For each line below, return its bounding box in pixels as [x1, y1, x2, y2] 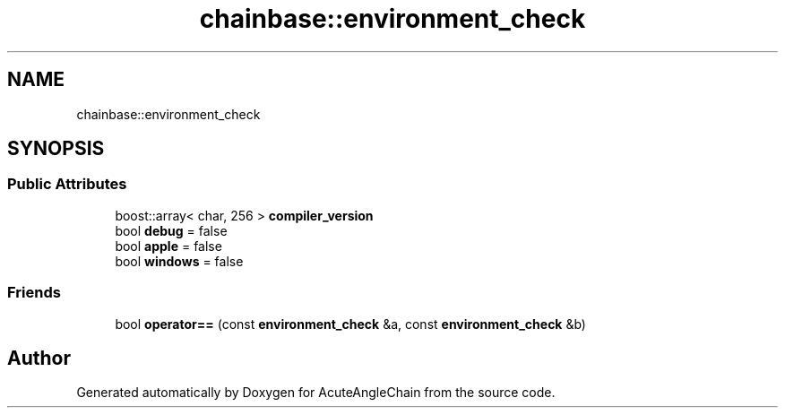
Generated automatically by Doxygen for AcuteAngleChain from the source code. [76, 385, 556, 401]
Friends [7, 283, 61, 302]
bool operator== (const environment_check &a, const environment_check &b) [115, 316, 586, 332]
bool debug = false [115, 222, 228, 238]
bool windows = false [115, 253, 244, 269]
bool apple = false [115, 238, 222, 254]
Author [7, 346, 71, 369]
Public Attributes [7, 175, 127, 194]
